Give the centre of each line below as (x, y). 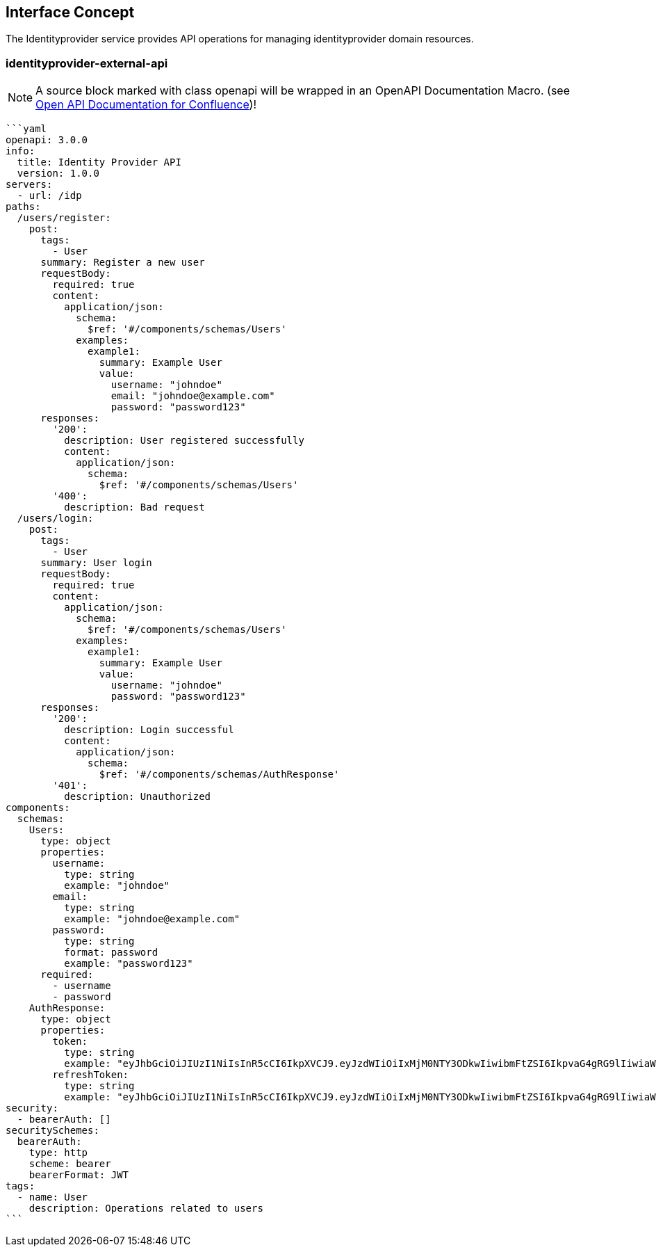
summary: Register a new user (123, 263)
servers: (29, 185)
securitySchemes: (52, 1131)
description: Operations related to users (146, 1209)
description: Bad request (134, 507)
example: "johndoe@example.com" (152, 919)
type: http (58, 1153)
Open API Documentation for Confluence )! (146, 105)
